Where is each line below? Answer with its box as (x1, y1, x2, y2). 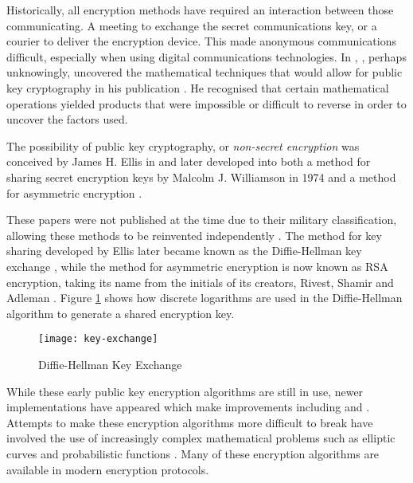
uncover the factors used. (6, 111, 128, 128)
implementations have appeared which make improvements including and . (6, 399, 370, 415)
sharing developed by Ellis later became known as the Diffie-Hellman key (6, 242, 362, 259)
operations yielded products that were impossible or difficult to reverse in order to (6, 95, 407, 112)
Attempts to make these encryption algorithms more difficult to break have (6, 414, 373, 430)
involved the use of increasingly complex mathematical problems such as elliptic (6, 430, 395, 446)
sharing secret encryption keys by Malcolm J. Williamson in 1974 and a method (6, 168, 396, 185)
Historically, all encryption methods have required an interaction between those (6, 2, 394, 18)
